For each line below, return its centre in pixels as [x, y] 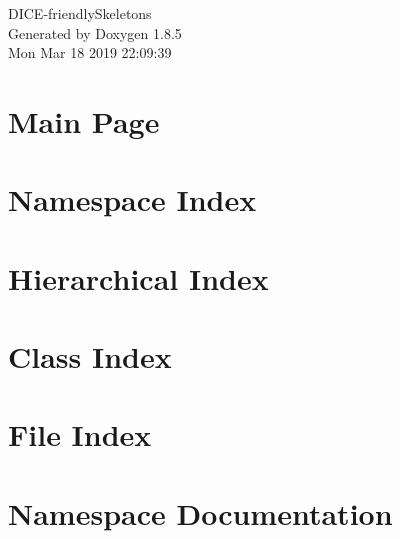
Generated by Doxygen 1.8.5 [95, 32]
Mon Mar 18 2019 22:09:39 [90, 52]
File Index [80, 434]
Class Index [90, 356]
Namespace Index [132, 199]
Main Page [84, 120]
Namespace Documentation [200, 512]
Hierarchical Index [138, 277]
